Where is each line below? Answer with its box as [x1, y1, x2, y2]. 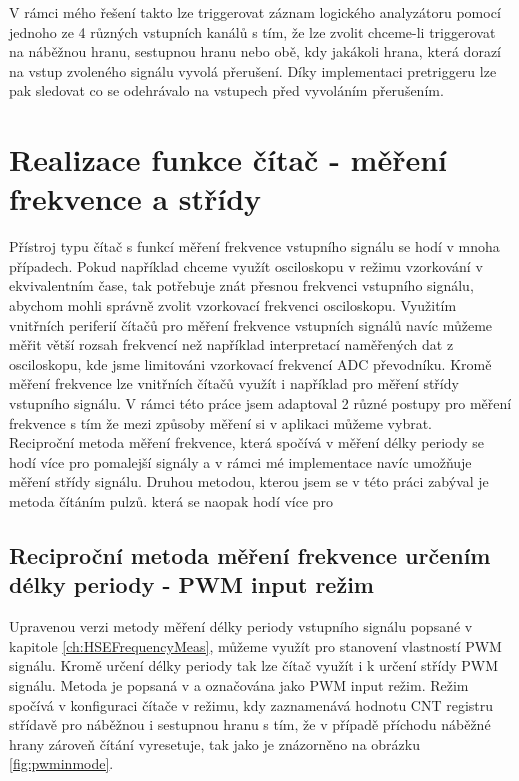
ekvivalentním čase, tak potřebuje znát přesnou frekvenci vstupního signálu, [9, 275, 474, 296]
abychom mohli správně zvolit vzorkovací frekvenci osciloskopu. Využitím [9, 295, 457, 316]
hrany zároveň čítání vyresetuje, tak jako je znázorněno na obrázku [9, 733, 420, 754]
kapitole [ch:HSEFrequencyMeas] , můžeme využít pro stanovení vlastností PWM [9, 635, 502, 656]
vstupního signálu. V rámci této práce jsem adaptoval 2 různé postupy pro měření [9, 393, 512, 414]
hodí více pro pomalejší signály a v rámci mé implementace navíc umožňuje [9, 451, 472, 472]
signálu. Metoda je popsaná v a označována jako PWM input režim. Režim [9, 674, 469, 695]
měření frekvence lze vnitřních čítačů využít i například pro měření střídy [9, 373, 459, 394]
